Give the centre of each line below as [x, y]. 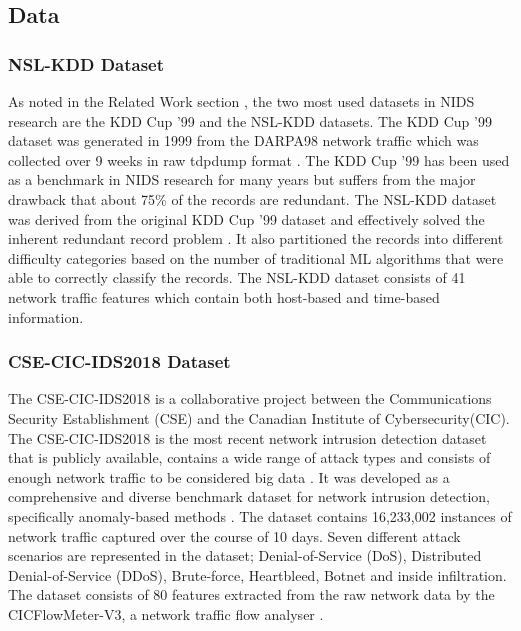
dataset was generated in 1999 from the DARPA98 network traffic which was [243, 140]
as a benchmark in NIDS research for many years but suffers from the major [242, 179]
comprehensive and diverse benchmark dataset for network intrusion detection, [249, 496]
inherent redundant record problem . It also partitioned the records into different [256, 238]
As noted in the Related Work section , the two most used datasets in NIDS [241, 101]
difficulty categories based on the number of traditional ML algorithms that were [256, 257]
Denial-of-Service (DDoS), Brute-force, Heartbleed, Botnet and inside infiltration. [257, 574]
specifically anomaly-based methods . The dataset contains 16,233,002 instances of [260, 515]
